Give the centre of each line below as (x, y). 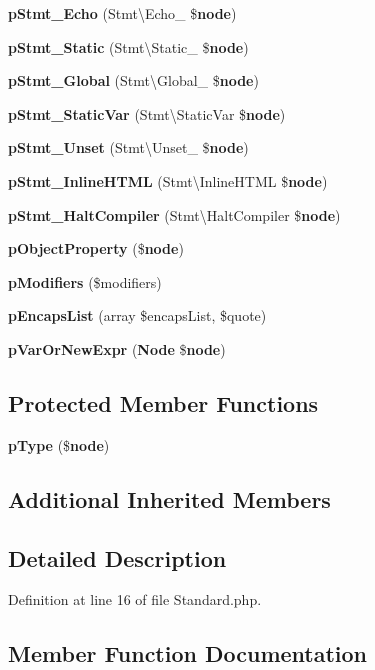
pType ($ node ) (59, 444)
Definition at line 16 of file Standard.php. (135, 599)
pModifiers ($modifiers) (85, 281)
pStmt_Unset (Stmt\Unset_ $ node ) (128, 147)
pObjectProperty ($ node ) (96, 248)
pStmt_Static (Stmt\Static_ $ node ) (128, 46)
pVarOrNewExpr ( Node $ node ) (117, 348)
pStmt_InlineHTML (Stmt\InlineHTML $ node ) (168, 180)
